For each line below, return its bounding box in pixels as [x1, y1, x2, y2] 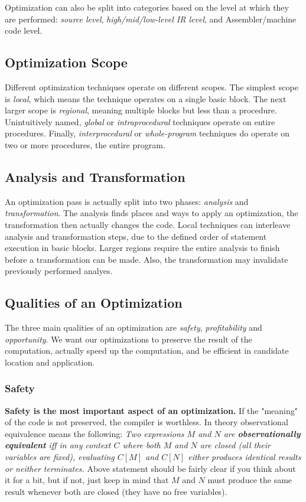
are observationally [223, 427, 301, 439]
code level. [5, 24, 43, 37]
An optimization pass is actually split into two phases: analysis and [5, 195, 249, 207]
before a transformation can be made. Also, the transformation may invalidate [5, 253, 288, 265]
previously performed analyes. [5, 265, 113, 277]
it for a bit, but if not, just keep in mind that [5, 474, 169, 486]
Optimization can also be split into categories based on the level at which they [5, 1, 289, 13]
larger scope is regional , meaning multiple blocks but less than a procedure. [5, 104, 277, 116]
